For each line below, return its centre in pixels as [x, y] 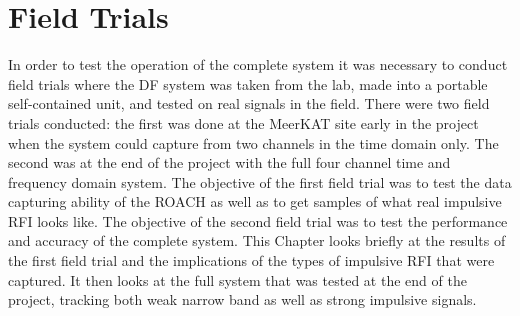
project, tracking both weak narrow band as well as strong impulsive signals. [242, 299]
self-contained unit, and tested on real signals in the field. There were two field [249, 103]
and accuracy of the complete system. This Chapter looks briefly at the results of [257, 240]
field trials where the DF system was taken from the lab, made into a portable [248, 83]
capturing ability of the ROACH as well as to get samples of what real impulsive [255, 201]
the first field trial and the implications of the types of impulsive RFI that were [251, 260]
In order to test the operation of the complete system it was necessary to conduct [258, 64]
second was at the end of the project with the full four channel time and [229, 162]
